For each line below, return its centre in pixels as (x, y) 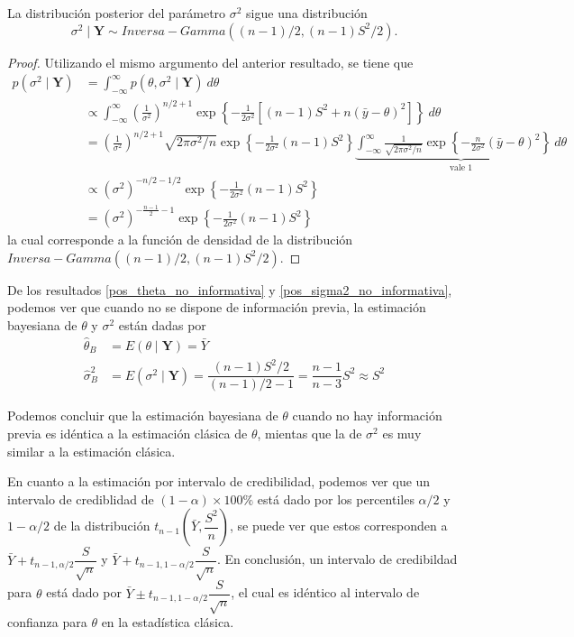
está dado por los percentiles (336, 499)
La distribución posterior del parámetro (117, 13)
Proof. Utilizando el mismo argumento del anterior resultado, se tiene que (210, 62)
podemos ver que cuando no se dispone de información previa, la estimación (217, 307)
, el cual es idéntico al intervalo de (325, 592)
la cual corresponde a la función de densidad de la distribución (180, 240)
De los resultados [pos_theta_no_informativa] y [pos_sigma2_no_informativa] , (230, 289)
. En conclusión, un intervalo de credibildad (337, 559)
